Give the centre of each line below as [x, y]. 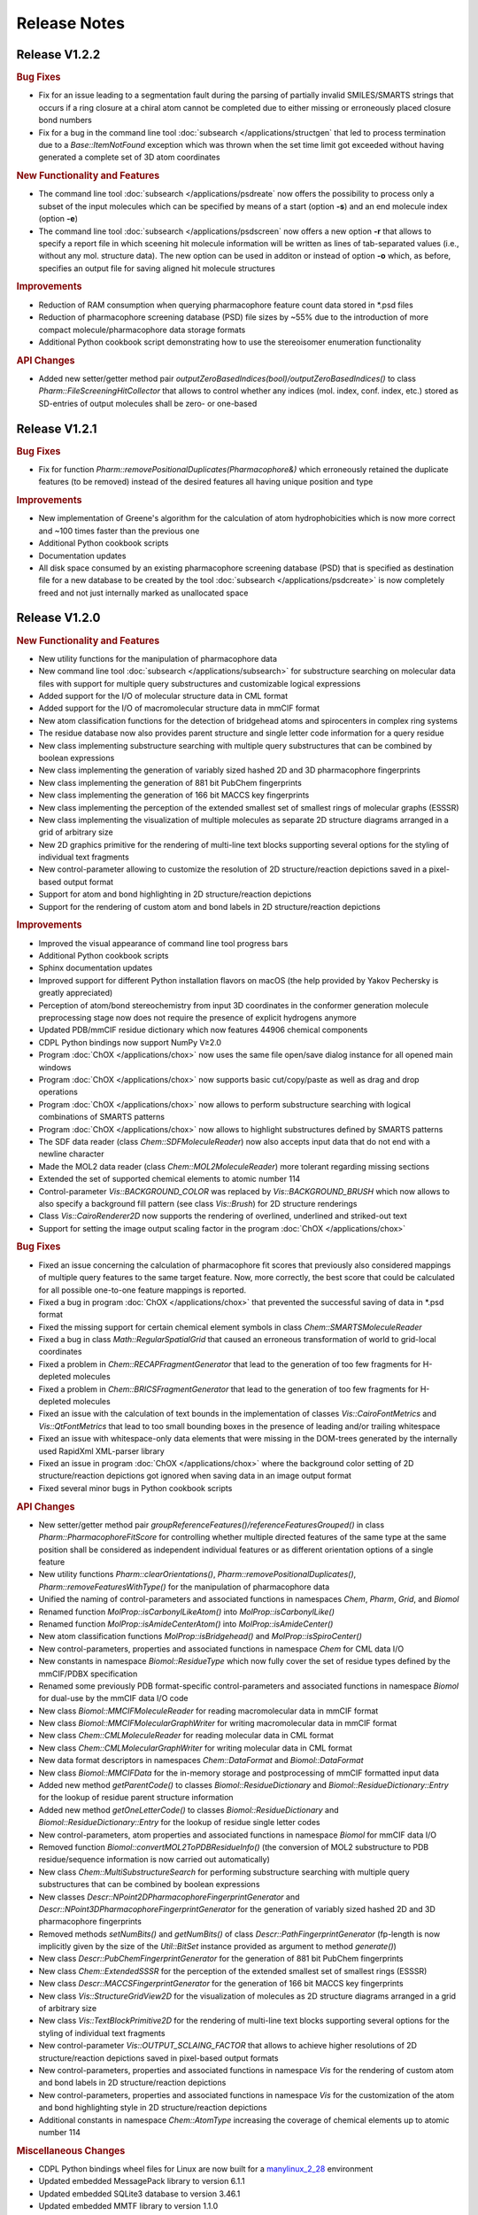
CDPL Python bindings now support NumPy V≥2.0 [130, 1042]
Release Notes [71, 23]
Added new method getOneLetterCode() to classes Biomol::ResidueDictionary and [189, 1810]
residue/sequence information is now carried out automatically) [154, 1860]
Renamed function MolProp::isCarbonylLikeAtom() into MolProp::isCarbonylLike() [187, 1612]
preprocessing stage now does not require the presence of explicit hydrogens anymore [198, 1018]
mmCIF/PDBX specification [88, 1674]
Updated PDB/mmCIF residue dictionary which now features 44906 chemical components [203, 1030]
